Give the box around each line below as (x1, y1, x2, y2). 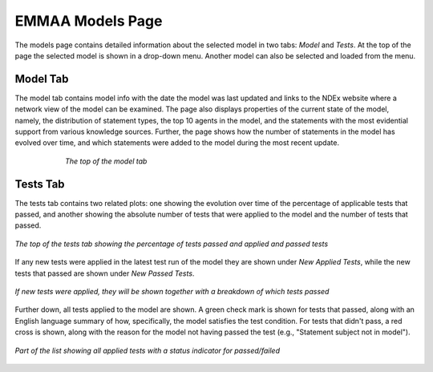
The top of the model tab (65, 156, 148, 166)
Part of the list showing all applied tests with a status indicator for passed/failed (14, 346, 281, 355)
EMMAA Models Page (14, 12, 163, 30)
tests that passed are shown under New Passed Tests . (14, 269, 195, 278)
